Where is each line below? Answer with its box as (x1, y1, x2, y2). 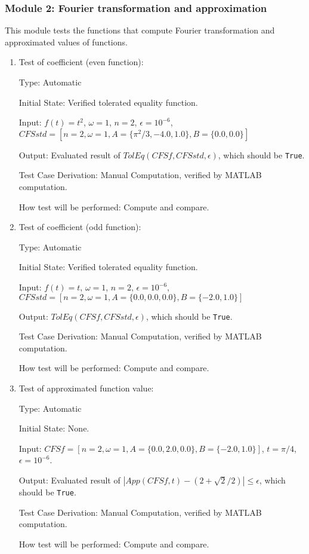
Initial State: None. (18, 422, 89, 434)
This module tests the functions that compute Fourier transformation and (5, 24, 275, 36)
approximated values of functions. (5, 35, 128, 48)
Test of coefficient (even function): (18, 56, 144, 68)
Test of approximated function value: (18, 382, 154, 394)
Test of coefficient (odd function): (18, 221, 141, 233)
